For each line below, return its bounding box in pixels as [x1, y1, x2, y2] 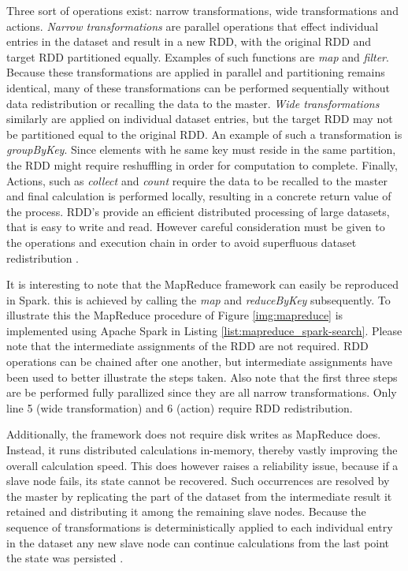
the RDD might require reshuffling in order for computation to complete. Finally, [6, 156, 398, 173]
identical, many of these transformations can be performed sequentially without [6, 79, 390, 95]
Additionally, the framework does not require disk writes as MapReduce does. [6, 426, 381, 442]
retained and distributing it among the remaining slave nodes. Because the [6, 503, 366, 520]
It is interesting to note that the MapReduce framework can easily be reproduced [6, 276, 399, 293]
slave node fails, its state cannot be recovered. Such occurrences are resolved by [6, 472, 390, 489]
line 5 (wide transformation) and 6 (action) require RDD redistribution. [6, 399, 353, 416]
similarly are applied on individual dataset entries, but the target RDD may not [6, 110, 393, 127]
